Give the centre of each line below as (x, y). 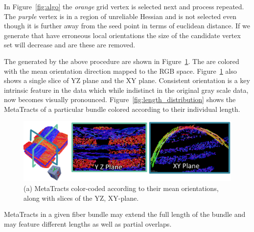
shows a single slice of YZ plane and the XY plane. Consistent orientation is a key (127, 80)
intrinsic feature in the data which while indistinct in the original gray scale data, (126, 90)
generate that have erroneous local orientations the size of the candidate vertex (122, 35)
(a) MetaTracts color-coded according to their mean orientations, (121, 188)
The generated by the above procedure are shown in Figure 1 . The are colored (122, 61)
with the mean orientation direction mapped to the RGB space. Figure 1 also (120, 71)
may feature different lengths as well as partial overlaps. (88, 223)
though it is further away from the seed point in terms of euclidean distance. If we (127, 26)
